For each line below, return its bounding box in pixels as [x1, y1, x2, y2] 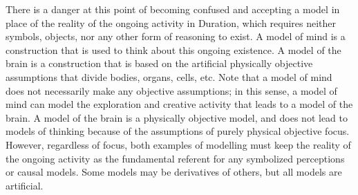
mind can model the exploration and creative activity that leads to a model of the [6, 97, 353, 111]
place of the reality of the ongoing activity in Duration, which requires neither [6, 15, 337, 30]
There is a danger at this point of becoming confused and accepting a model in [6, 2, 340, 16]
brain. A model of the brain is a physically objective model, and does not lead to [6, 110, 348, 124]
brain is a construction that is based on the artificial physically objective [6, 56, 313, 71]
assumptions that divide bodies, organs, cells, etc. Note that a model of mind [6, 69, 332, 84]
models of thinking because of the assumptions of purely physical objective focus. [6, 124, 350, 138]
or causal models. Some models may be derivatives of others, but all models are [6, 165, 342, 179]
